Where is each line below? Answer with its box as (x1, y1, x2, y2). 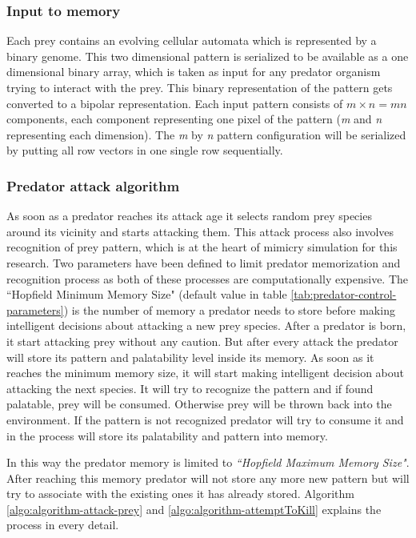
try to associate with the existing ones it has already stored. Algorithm (6, 485, 354, 502)
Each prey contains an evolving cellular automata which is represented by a (6, 32, 377, 49)
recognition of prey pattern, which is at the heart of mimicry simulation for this (6, 239, 398, 255)
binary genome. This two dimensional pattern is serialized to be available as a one (6, 47, 409, 64)
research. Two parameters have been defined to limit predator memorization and (6, 254, 401, 271)
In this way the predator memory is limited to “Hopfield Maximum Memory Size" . (6, 454, 410, 471)
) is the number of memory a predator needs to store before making (63, 301, 395, 318)
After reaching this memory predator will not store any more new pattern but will (6, 469, 410, 486)
